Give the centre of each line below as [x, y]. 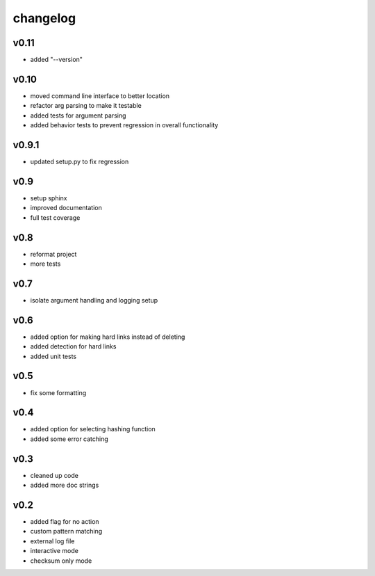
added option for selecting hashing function [93, 429]
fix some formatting [58, 392]
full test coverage [55, 217]
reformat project [53, 254]
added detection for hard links [73, 346]
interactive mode [55, 551]
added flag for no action [65, 522]
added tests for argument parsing [78, 115]
